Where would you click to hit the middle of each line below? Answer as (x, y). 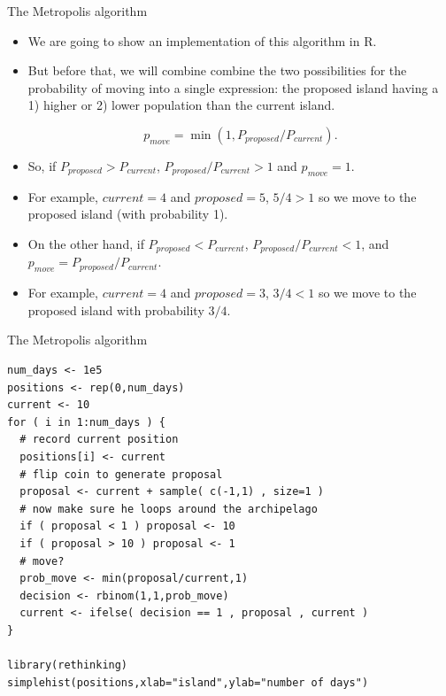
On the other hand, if (86, 243)
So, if (42, 165)
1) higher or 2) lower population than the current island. (181, 105)
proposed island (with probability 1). (128, 214)
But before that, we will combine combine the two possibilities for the (217, 70)
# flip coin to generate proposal (121, 474)
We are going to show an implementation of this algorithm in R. (202, 40)
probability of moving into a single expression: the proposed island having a (233, 87)
